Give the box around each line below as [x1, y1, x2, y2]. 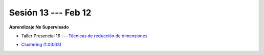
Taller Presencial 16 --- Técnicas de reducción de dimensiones [21, 33, 148, 39]
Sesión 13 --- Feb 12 [9, 7, 91, 18]
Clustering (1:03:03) [21, 41, 62, 48]
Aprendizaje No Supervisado [9, 24, 69, 30]
